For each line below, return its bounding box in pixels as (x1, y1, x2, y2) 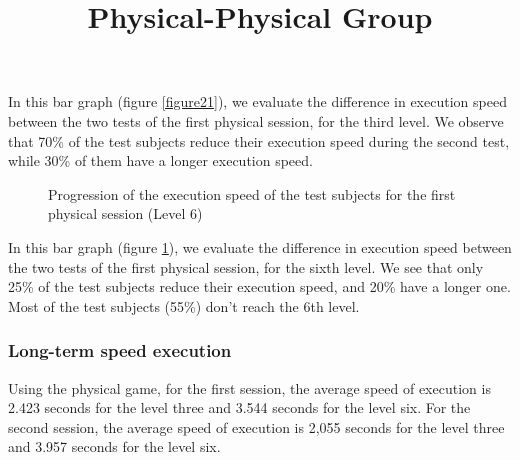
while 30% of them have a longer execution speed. (8, 150, 313, 171)
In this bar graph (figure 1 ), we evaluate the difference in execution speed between (8, 236, 512, 257)
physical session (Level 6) (48, 203, 203, 224)
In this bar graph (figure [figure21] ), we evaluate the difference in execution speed (8, 91, 507, 112)
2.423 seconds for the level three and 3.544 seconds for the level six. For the (8, 397, 471, 418)
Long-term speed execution (8, 338, 232, 363)
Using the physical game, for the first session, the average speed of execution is (8, 377, 491, 398)
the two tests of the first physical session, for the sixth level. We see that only (8, 256, 484, 277)
